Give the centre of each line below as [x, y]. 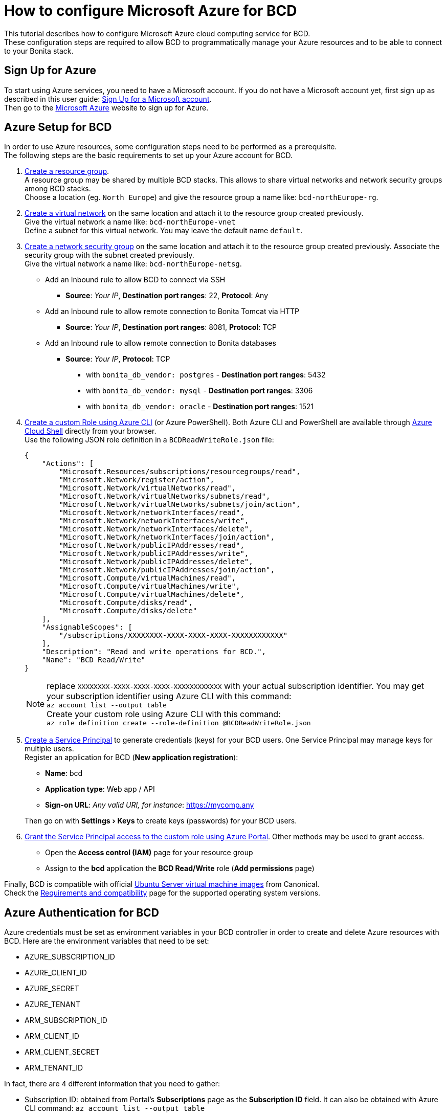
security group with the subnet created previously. [109, 255]
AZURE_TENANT [53, 1005]
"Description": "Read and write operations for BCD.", [154, 652]
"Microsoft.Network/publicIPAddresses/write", [154, 554]
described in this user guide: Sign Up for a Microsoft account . [108, 99]
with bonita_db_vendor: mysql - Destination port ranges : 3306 [199, 391]
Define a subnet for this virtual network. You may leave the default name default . [164, 231]
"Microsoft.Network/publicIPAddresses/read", [152, 545]
